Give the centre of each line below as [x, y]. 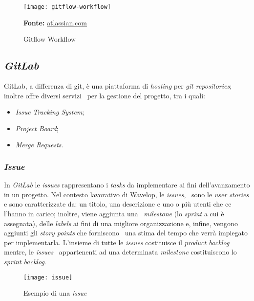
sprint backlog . [25, 261]
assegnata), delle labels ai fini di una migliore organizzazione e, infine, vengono [121, 223]
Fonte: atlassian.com [55, 22]
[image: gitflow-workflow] [67, 7]
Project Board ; [37, 128]
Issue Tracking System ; [50, 112]
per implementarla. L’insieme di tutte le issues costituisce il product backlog [117, 242]
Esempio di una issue [55, 293]
